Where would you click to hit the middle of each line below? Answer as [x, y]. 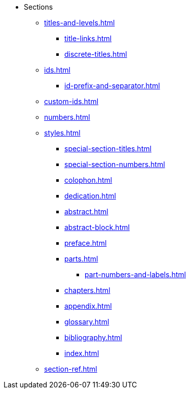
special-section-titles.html [108, 149]
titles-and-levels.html [80, 23]
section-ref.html [71, 369]
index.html [82, 353]
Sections [39, 7]
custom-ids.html [71, 101]
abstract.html [86, 211]
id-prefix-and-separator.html [112, 86]
